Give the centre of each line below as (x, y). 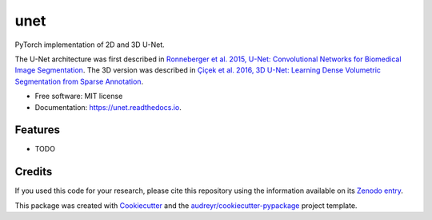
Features (37, 130)
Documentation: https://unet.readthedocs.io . (108, 107)
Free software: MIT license (79, 96)
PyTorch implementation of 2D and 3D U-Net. (90, 45)
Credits (34, 172)
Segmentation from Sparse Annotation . (79, 81)
